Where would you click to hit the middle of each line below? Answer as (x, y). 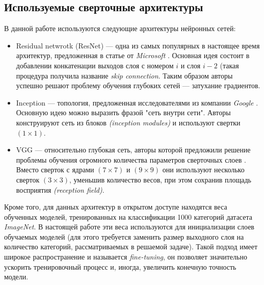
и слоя (191, 65)
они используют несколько (203, 170)
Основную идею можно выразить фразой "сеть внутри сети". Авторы (123, 112)
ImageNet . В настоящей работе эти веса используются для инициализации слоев (129, 227)
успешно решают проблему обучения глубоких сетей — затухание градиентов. (138, 85)
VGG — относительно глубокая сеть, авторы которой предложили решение (133, 150)
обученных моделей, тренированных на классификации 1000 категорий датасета (128, 216)
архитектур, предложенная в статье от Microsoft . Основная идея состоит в (133, 55)
